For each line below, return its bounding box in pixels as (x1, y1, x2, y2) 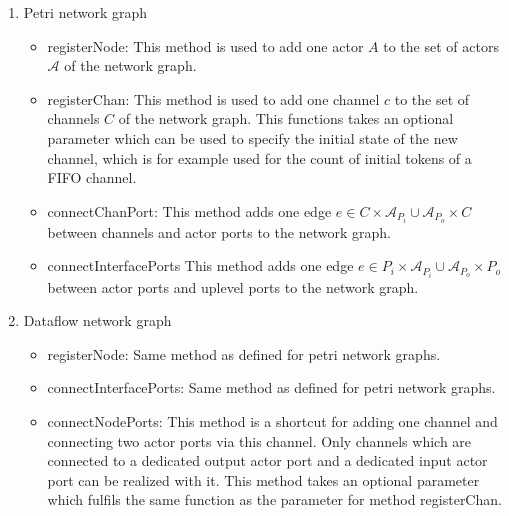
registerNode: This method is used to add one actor (47, 35, 364, 56)
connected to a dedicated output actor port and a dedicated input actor (47, 450, 488, 471)
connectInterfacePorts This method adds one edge (47, 255, 354, 276)
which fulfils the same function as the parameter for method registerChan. (47, 489, 502, 510)
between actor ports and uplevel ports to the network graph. (47, 276, 419, 297)
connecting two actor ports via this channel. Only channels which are (47, 430, 472, 451)
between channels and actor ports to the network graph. (47, 221, 391, 242)
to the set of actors (383, 35, 499, 56)
